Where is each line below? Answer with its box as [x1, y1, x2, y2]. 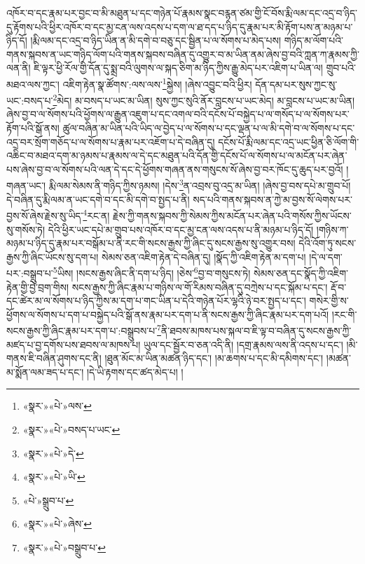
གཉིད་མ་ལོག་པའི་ [284, 33, 343, 48]
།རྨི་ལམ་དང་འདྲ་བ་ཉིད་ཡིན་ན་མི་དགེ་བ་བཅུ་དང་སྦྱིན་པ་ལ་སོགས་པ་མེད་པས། [30, 33, 282, 48]
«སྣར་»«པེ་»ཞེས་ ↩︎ [22, 516, 92, 531]
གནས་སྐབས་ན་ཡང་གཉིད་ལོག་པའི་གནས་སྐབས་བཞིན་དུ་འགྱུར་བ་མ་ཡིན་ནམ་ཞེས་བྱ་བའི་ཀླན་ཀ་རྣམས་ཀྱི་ [6, 46, 359, 61]
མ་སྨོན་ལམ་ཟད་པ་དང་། [6, 364, 84, 379]
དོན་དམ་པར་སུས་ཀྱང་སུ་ [255, 76, 338, 91]
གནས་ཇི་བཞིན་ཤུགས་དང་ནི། [6, 351, 102, 365]
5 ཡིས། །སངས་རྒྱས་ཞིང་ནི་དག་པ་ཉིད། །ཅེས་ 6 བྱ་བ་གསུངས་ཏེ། [53, 264, 251, 280]
